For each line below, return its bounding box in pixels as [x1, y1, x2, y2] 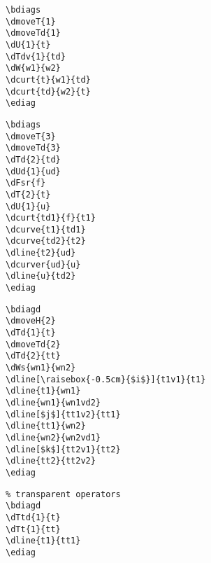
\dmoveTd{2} [6, 339, 61, 349]
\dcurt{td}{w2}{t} [6, 86, 91, 97]
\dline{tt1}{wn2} [6, 421, 86, 431]
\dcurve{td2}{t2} [6, 236, 86, 246]
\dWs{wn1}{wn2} [6, 363, 76, 373]
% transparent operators [6, 489, 121, 499]
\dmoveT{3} [6, 131, 56, 141]
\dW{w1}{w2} [6, 63, 61, 74]
